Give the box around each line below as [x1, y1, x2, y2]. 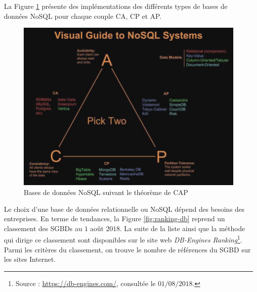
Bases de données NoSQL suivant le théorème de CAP [24, 187, 188, 197]
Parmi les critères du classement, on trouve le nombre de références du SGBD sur [4, 244, 251, 254]
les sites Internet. [4, 254, 56, 264]
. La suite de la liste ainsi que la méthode [120, 223, 245, 233]
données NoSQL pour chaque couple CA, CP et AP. [4, 10, 162, 21]
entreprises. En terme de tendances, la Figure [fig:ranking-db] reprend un [4, 213, 225, 224]
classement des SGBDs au [4, 223, 83, 233]
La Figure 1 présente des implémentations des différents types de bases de [4, 1, 228, 11]
